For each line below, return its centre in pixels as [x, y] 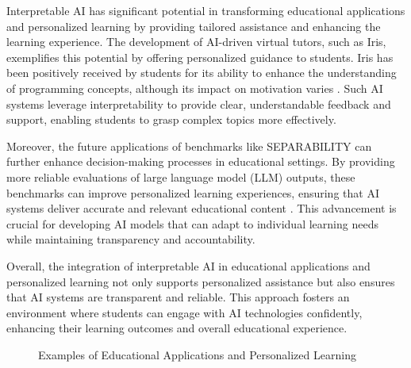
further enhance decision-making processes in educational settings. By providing [201, 161]
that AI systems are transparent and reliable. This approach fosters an [178, 297]
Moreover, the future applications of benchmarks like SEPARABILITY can [189, 146]
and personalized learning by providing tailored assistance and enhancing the [194, 26]
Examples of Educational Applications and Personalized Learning [197, 354]
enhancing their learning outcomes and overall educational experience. [177, 328]
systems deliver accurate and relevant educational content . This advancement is [202, 208]
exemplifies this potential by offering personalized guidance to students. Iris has [200, 57]
